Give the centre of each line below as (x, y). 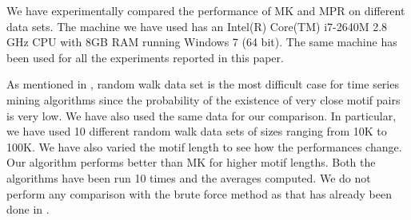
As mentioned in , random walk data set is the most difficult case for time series (203, 84)
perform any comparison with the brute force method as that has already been (199, 193)
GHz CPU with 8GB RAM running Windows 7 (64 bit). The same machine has (202, 42)
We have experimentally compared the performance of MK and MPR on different (206, 10)
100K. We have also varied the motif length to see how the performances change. (204, 146)
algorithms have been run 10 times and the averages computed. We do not (189, 177)
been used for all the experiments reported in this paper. (145, 57)
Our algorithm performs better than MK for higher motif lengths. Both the (191, 162)
